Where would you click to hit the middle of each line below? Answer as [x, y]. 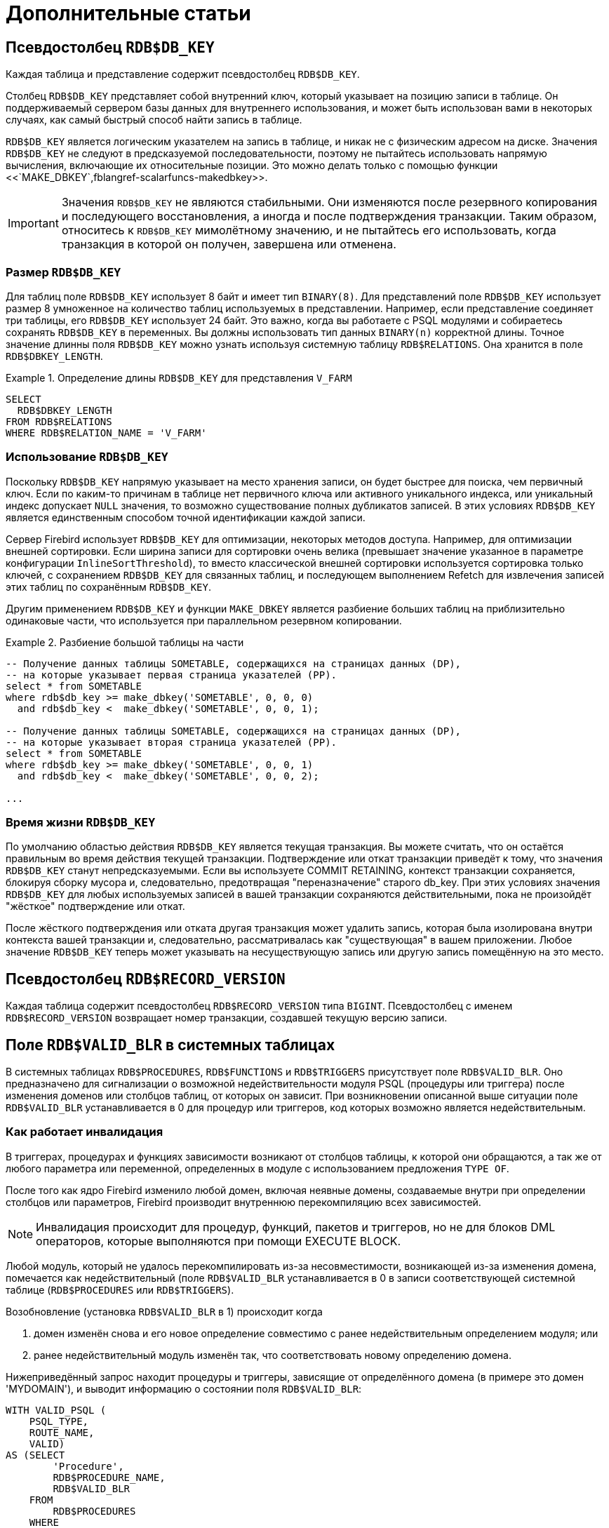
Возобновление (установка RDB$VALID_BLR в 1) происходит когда [164, 1311]
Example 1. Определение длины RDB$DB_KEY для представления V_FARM [179, 377]
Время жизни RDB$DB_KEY [81, 823]
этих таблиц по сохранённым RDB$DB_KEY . [109, 587]
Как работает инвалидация [85, 1132]
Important [33, 223]
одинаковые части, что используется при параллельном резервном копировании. [204, 620]
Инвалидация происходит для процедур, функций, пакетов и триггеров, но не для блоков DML [296, 1227]
